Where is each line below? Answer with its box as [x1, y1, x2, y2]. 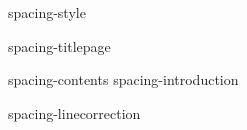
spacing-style [8, 2, 86, 22]
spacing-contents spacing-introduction [8, 69, 239, 90]
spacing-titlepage [8, 35, 111, 56]
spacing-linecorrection [8, 102, 141, 123]
